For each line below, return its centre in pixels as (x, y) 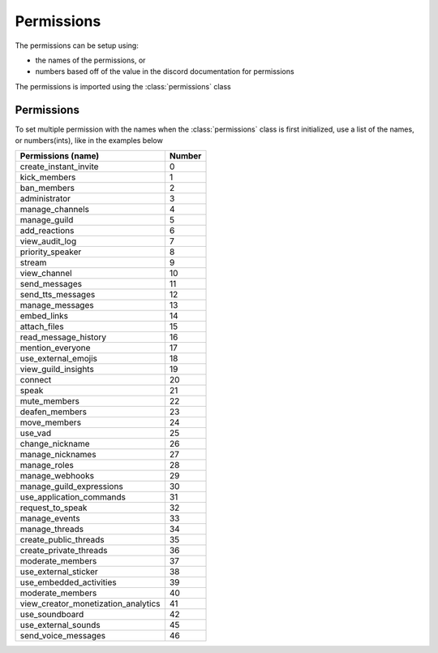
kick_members (48, 177)
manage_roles (47, 465)
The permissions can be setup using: (77, 45)
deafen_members (54, 412)
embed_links (44, 316)
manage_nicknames (58, 455)
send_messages (51, 284)
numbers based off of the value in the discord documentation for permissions (165, 71)
